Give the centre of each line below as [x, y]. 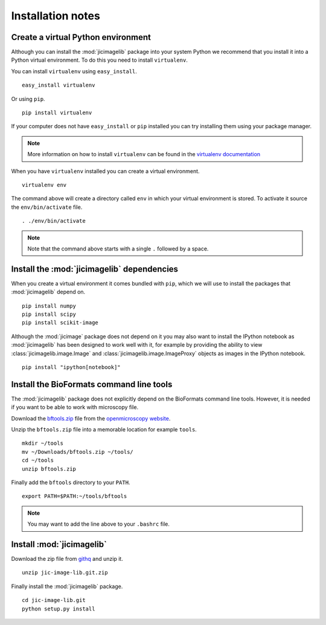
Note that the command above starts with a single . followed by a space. [118, 249]
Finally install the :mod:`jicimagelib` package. [67, 586]
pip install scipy [49, 314]
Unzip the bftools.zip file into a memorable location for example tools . [104, 430]
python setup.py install [59, 609]
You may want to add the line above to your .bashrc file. [99, 524]
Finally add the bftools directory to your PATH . [71, 482]
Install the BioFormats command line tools [92, 384]
